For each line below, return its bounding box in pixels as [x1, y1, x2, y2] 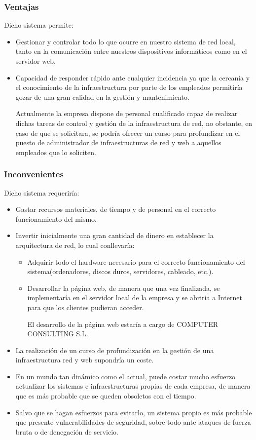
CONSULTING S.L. [27, 328, 88, 339]
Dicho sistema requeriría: [4, 187, 79, 198]
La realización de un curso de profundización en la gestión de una [15, 345, 214, 355]
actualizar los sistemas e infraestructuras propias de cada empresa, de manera [15, 381, 251, 391]
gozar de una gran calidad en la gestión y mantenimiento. [15, 91, 189, 102]
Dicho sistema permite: [4, 20, 73, 30]
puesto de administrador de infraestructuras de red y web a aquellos [15, 137, 221, 148]
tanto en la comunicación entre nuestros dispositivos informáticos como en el [15, 46, 247, 56]
